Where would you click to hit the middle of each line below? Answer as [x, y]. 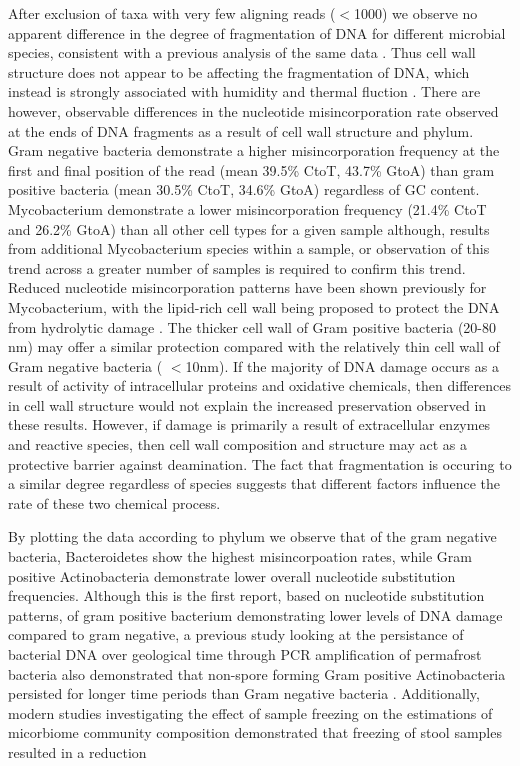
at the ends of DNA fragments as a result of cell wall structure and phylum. [241, 130]
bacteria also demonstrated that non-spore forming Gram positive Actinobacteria [257, 673]
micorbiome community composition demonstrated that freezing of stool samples [255, 732]
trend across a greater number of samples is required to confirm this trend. [237, 267]
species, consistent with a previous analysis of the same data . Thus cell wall [242, 52]
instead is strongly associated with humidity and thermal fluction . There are [244, 91]
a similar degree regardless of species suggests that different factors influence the [254, 483]
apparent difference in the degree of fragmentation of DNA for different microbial [257, 32]
